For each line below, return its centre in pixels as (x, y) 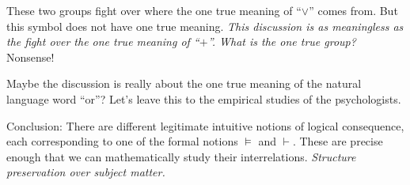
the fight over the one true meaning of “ (103, 42)
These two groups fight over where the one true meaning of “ (154, 10)
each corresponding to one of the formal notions (122, 141)
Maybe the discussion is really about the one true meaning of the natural (184, 83)
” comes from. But (353, 10)
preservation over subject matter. (86, 172)
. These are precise (338, 141)
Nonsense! (30, 57)
